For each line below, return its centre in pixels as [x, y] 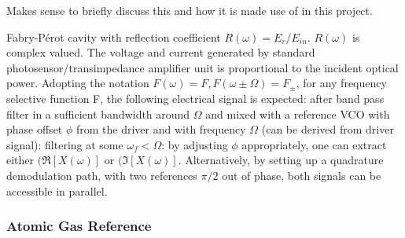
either [20, 160]
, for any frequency [341, 83]
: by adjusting [195, 144]
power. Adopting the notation [78, 83]
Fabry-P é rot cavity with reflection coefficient [114, 37]
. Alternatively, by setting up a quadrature [281, 160]
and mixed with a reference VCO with [298, 114]
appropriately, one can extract [314, 144]
